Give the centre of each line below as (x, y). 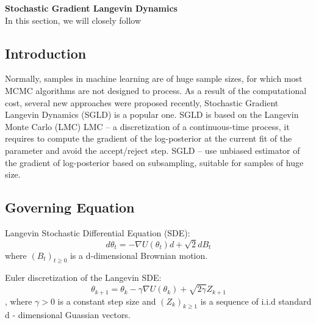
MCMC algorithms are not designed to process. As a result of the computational (156, 90)
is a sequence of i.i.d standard (256, 301)
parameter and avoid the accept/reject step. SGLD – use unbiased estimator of (153, 150)
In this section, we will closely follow (73, 20)
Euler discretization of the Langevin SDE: (83, 278)
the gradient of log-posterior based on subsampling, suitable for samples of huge (154, 162)
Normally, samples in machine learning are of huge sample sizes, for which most (154, 78)
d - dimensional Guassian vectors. (68, 315)
